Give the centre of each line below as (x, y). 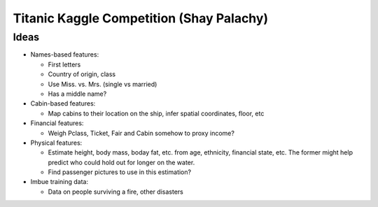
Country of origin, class (82, 74)
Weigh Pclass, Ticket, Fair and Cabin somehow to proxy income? (141, 133)
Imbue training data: (59, 182)
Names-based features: (65, 55)
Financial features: (57, 123)
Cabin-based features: (63, 103)
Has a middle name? (77, 94)
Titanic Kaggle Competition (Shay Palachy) (141, 18)
